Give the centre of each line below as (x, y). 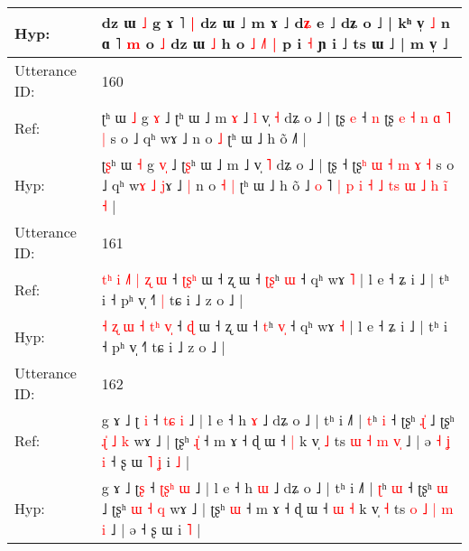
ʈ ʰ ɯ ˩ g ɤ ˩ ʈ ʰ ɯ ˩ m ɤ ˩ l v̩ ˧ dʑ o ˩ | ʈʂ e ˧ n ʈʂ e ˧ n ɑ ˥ (276, 117)
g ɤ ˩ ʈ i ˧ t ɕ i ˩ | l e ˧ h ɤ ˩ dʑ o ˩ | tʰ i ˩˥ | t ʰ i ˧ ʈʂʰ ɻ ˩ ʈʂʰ (278, 420)
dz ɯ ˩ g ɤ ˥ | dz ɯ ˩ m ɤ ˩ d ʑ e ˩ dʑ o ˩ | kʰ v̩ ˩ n (276, 22)
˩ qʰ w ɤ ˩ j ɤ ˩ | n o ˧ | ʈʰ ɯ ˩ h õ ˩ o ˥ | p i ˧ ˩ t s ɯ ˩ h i (275, 185)
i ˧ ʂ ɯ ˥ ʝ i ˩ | (146, 461)
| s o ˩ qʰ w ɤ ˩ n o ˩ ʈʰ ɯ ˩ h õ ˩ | (204, 138)
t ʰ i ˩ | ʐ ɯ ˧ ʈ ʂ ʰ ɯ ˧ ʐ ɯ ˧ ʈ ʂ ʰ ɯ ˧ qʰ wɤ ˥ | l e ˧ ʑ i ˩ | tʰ (275, 279)
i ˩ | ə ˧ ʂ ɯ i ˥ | (151, 529)
